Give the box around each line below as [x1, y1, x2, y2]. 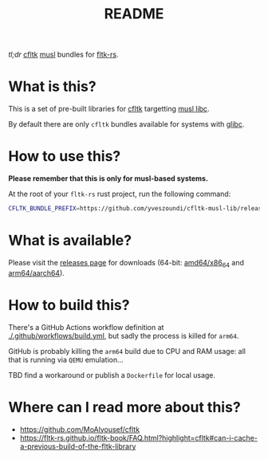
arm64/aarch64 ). [8, 268, 65, 277]
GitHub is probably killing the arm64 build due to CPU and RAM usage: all [8, 346, 246, 355]
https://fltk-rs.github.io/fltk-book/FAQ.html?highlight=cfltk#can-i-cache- [19, 433, 258, 442]
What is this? [8, 77, 97, 96]
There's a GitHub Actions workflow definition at [8, 322, 164, 331]
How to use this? [8, 147, 121, 166]
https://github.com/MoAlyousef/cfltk [19, 424, 140, 434]
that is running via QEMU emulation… [8, 355, 124, 364]
